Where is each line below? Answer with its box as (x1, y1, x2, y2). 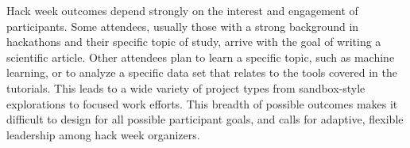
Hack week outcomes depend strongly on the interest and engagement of (6, 2, 358, 18)
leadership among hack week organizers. (6, 126, 200, 142)
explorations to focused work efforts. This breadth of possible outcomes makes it (6, 95, 398, 112)
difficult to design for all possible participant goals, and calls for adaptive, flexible (6, 111, 404, 127)
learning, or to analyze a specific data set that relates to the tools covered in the (6, 64, 397, 81)
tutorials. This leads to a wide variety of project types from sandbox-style (6, 79, 366, 96)
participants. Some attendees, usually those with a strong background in (6, 17, 359, 34)
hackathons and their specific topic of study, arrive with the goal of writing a (6, 33, 381, 50)
